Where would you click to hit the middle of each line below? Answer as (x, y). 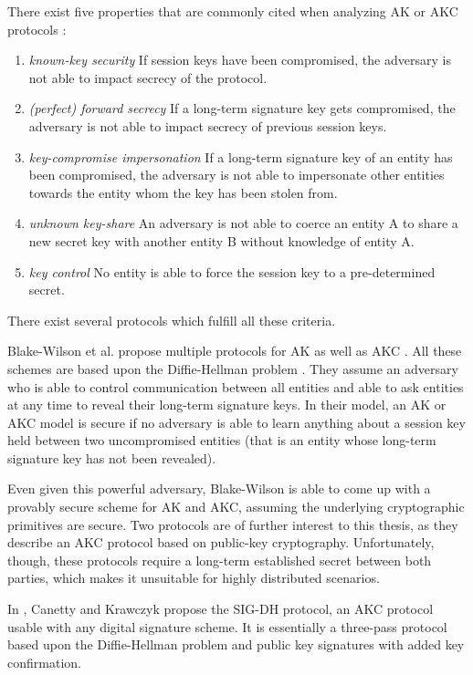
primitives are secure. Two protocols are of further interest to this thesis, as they (233, 524)
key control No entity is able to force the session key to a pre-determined (232, 271)
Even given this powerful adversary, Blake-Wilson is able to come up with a (219, 488)
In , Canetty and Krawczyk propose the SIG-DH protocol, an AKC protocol (221, 609)
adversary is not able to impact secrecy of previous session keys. (208, 125)
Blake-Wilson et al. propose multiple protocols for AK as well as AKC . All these (235, 351)
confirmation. (44, 662)
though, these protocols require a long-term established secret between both (220, 560)
